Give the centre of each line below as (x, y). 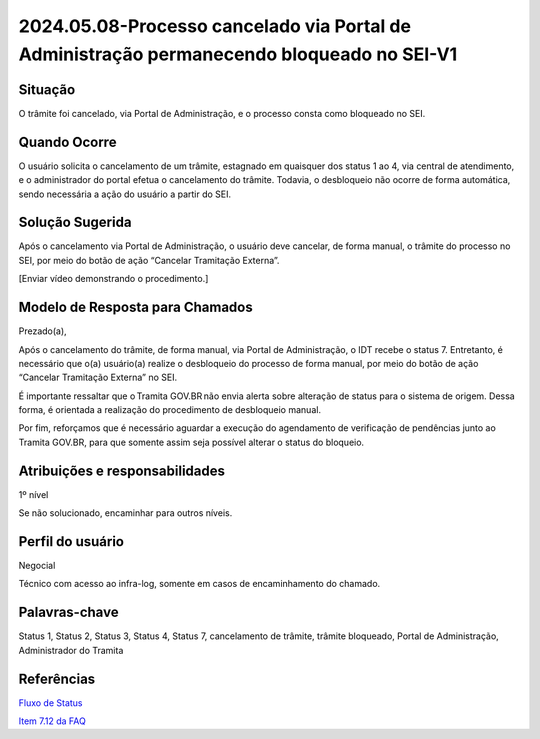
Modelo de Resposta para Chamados (136, 307)
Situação (47, 89)
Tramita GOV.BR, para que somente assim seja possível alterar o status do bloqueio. (191, 442)
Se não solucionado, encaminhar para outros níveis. (125, 513)
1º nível (33, 494)
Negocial (37, 566)
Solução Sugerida (75, 222)
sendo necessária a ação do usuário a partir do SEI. (125, 194)
